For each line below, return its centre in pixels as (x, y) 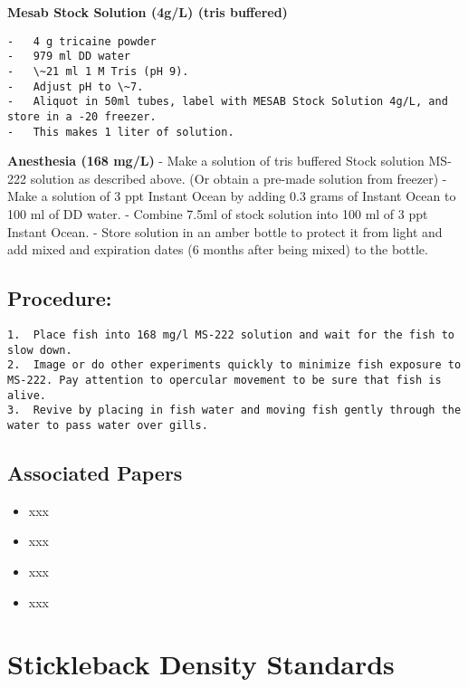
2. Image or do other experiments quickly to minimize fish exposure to (234, 365)
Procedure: (60, 298)
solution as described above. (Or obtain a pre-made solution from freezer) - (239, 178)
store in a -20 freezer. (82, 116)
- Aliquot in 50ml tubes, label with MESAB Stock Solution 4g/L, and (228, 102)
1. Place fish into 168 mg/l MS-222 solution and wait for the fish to (231, 334)
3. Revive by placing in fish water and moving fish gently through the (234, 410)
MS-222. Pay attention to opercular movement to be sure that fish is (224, 380)
